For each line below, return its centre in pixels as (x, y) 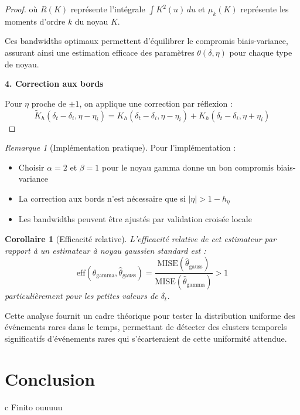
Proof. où (21, 9)
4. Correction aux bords (54, 84)
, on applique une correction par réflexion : (156, 103)
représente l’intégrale (108, 9)
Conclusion (50, 378)
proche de (49, 103)
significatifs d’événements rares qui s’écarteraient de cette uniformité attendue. (146, 338)
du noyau (91, 21)
